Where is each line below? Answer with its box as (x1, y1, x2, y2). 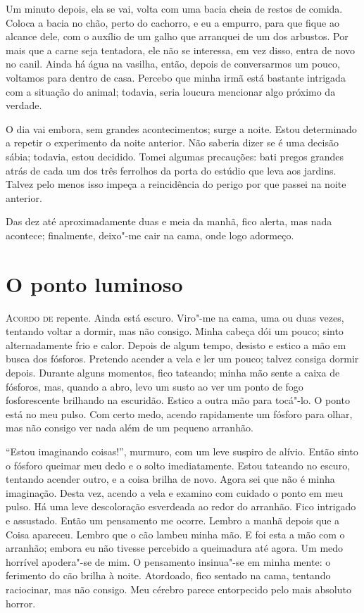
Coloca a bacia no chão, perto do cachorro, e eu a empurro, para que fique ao (6, 15, 339, 30)
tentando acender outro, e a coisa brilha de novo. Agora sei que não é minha (6, 472, 335, 486)
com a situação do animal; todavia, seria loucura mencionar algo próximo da (6, 84, 336, 99)
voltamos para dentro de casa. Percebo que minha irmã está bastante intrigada (6, 70, 346, 84)
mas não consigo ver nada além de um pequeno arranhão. (6, 420, 253, 435)
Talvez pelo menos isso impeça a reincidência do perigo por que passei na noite (6, 177, 346, 191)
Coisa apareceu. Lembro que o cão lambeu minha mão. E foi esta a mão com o (6, 526, 345, 541)
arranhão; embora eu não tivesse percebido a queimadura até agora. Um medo (6, 541, 344, 555)
